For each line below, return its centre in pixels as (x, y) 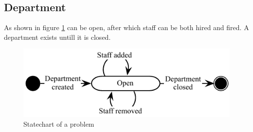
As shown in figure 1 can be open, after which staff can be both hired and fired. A (126, 27)
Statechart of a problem (59, 124)
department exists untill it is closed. (57, 37)
